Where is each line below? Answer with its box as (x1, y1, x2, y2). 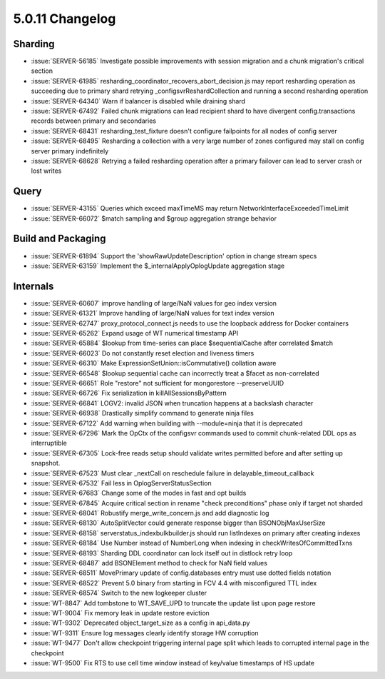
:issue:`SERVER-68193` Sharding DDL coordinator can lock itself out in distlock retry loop (31, 548, 293, 557)
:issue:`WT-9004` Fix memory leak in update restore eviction (31, 608, 210, 617)
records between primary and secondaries (31, 116, 157, 125)
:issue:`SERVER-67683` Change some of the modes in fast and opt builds (31, 489, 247, 498)
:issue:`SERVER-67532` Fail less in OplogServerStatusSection (31, 478, 212, 487)
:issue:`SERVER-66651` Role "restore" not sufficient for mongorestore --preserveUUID (31, 378, 284, 387)
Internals (13, 280, 54, 292)
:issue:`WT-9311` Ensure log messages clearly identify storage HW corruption (31, 628, 260, 637)
